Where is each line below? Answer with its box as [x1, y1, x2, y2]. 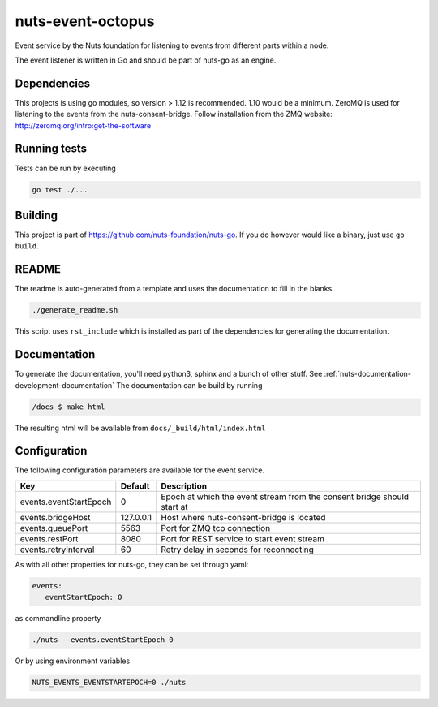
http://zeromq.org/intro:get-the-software [15, 120, 152, 130]
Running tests [15, 142, 88, 156]
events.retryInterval [19, 544, 95, 555]
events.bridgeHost [19, 511, 91, 523]
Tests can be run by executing [15, 163, 117, 173]
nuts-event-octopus [15, 12, 155, 30]
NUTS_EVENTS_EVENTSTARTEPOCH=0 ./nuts [32, 678, 187, 688]
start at [161, 501, 188, 512]
